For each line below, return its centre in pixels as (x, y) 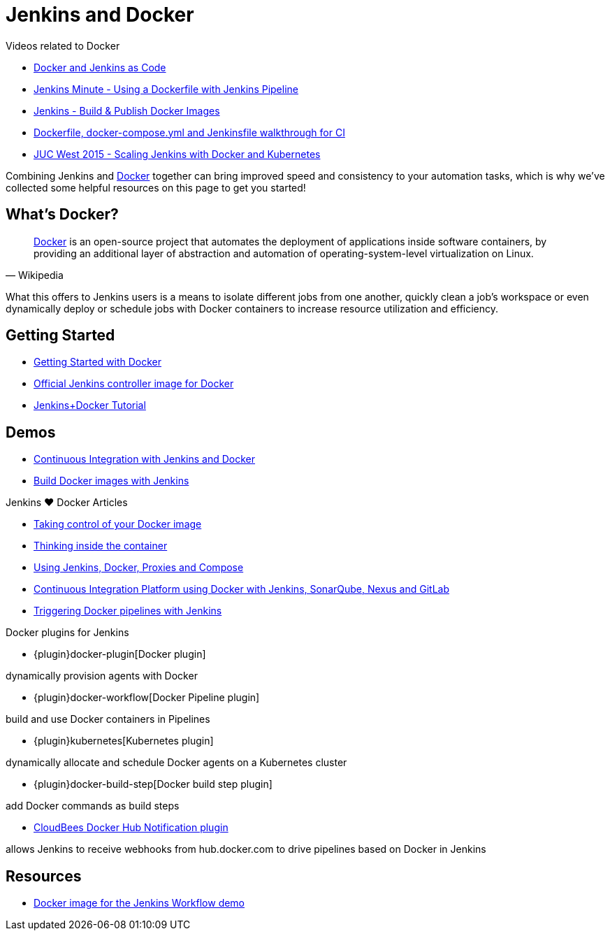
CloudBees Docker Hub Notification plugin (131, 828)
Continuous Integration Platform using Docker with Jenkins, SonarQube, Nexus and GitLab (242, 589)
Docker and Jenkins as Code (100, 67)
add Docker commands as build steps (93, 806)
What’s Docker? (62, 215)
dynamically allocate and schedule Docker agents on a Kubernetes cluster (176, 763)
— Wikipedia (35, 275)
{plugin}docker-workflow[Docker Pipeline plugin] (147, 698)
